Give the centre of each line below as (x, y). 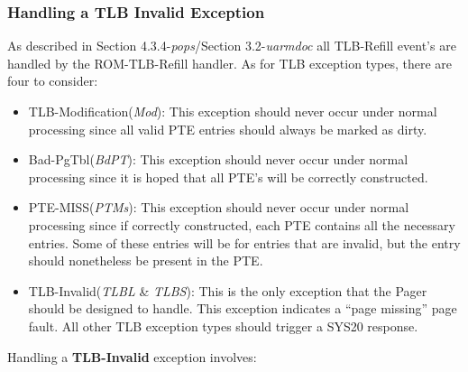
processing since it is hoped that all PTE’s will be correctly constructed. (228, 177)
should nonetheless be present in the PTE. (146, 260)
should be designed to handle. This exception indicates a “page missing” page (243, 308)
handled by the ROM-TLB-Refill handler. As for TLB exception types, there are (230, 63)
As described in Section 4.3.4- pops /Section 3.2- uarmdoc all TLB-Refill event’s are (232, 46)
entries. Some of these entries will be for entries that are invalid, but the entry (244, 242)
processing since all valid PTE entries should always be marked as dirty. (228, 129)
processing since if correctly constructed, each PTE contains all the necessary (242, 224)
